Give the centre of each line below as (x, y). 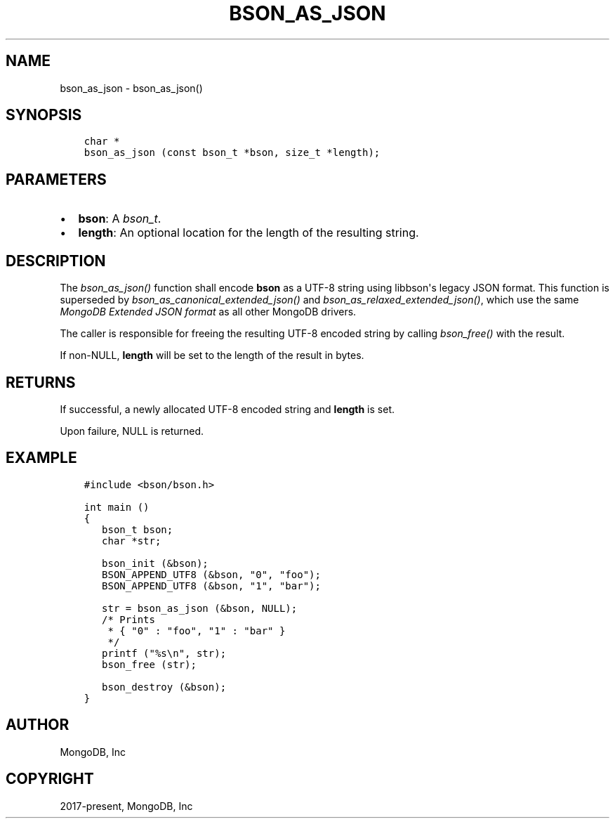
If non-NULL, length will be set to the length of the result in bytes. (212, 355)
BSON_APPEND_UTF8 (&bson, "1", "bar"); (211, 586)
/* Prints (128, 619)
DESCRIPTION (56, 261)
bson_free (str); (149, 664)
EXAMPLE (41, 458)
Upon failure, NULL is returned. (132, 431)
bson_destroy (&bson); (164, 687)
